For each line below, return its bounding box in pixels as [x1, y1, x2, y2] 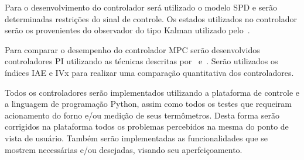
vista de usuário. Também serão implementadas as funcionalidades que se [5, 131, 268, 144]
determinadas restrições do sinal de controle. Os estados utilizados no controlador [5, 12, 297, 25]
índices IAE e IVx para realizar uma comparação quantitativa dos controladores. [5, 66, 294, 78]
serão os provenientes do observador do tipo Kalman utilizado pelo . [5, 24, 250, 36]
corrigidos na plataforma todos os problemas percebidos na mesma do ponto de [5, 120, 289, 133]
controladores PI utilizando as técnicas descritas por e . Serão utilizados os [5, 55, 278, 67]
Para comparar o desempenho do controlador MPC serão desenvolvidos [5, 43, 260, 55]
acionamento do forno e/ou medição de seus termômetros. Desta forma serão [5, 109, 279, 121]
